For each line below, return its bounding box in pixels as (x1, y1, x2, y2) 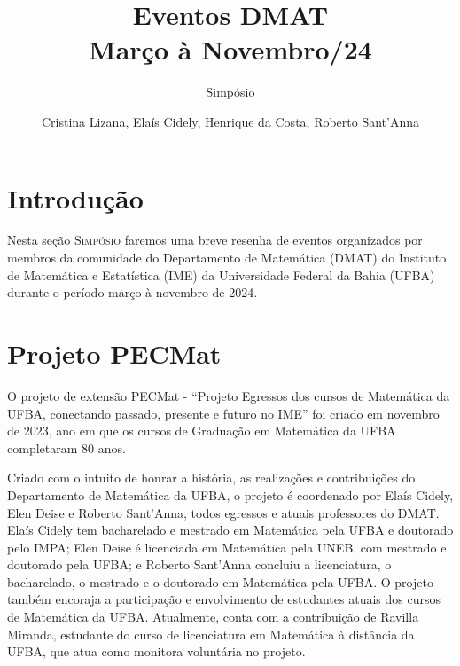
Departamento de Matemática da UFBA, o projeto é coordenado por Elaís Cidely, (7, 485, 454, 504)
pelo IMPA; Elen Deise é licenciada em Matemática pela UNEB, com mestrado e (7, 537, 447, 556)
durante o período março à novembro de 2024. (7, 283, 258, 302)
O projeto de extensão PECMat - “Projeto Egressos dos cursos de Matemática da (7, 386, 450, 404)
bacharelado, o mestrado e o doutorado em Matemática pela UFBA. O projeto (7, 572, 433, 591)
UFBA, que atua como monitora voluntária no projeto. (7, 642, 306, 661)
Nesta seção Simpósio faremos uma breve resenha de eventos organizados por (7, 231, 423, 249)
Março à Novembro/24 (89, 31, 372, 67)
